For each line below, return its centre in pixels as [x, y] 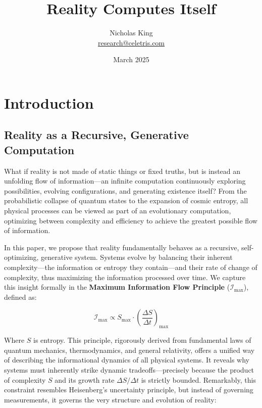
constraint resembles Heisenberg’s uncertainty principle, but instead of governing [129, 390]
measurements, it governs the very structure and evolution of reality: [110, 399]
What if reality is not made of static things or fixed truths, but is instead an [122, 171]
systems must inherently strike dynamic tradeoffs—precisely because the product [129, 369]
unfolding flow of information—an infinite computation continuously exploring [125, 181]
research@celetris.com [131, 42]
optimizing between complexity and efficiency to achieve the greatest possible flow [131, 220]
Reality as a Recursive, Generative [96, 135]
